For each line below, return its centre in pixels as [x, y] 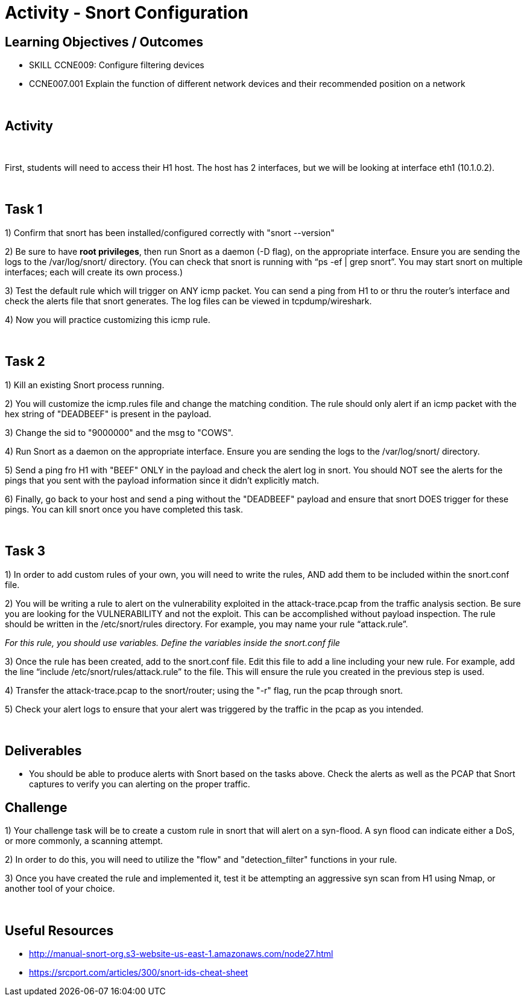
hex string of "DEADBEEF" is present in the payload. [108, 414]
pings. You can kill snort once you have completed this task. [124, 509]
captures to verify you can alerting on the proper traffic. [140, 784]
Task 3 [25, 551]
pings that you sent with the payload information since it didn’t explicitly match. [162, 480]
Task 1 [24, 209]
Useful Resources [59, 930]
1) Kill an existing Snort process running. [85, 385]
